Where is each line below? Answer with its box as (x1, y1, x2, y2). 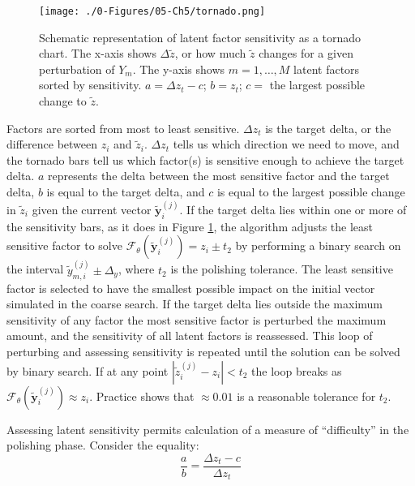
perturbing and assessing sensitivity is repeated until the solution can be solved (6, 343, 400, 360)
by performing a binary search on (235, 237, 401, 254)
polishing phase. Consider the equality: (6, 437, 199, 454)
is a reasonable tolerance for (237, 387, 376, 404)
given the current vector (32, 201, 152, 218)
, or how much (174, 45, 246, 62)
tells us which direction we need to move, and (173, 135, 400, 153)
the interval (6, 260, 64, 277)
